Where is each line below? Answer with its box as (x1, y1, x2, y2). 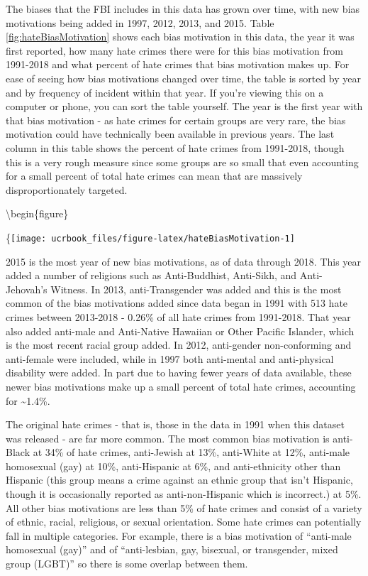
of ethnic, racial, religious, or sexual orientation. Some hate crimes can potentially (6, 514, 362, 529)
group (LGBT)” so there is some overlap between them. (6, 556, 248, 571)
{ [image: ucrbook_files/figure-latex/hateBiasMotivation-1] (6, 229, 295, 244)
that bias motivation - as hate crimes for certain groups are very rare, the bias (6, 112, 346, 127)
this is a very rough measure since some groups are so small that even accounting (6, 154, 359, 169)
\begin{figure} (6, 206, 69, 221)
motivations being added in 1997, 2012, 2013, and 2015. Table (6, 15, 274, 30)
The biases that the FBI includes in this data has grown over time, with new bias (6, 1, 360, 16)
